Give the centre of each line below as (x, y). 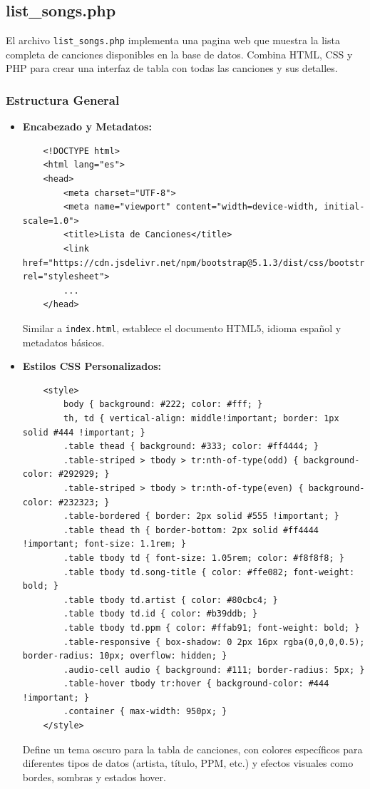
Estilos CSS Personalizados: (92, 366)
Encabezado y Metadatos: (87, 127)
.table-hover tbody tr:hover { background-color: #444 (196, 684)
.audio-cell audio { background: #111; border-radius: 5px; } (214, 670)
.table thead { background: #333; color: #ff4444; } (191, 447)
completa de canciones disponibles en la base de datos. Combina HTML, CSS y (179, 54)
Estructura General (63, 99)
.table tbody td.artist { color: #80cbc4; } (171, 600)
